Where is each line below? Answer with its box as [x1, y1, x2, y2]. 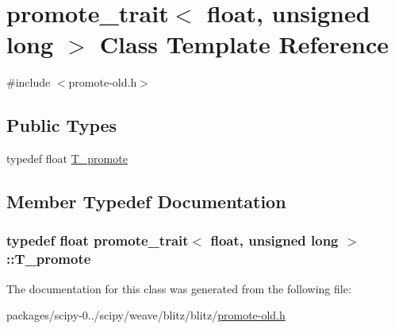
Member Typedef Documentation [6, 189, 286, 214]
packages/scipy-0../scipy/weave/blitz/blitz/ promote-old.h [6, 307, 286, 323]
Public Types [6, 113, 117, 137]
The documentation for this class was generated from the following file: [6, 280, 351, 296]
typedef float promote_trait [6, 230, 189, 250]
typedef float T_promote [6, 150, 128, 167]
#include [6, 74, 51, 91]
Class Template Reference [99, 28, 389, 60]
